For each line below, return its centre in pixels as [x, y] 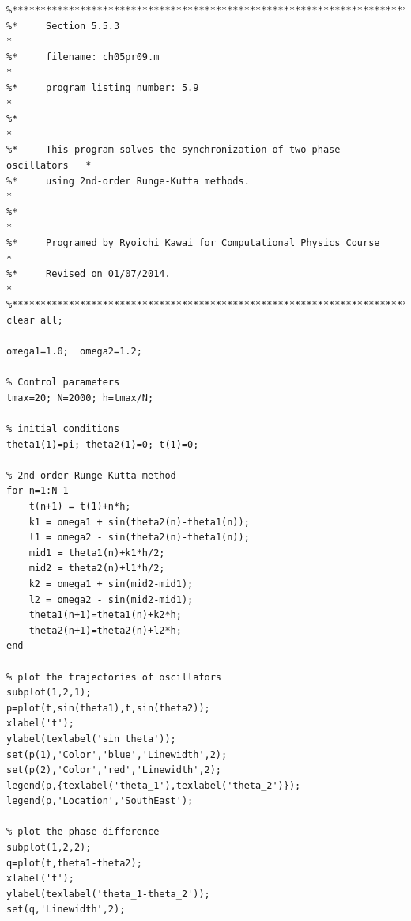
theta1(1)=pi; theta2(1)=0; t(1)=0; [103, 444]
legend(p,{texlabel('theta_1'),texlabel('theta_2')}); [154, 785]
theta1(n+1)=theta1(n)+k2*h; [105, 615]
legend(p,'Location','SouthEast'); [100, 801]
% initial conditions [63, 429]
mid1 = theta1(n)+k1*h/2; [97, 553]
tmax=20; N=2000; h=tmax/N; [80, 398]
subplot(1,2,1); [49, 693]
